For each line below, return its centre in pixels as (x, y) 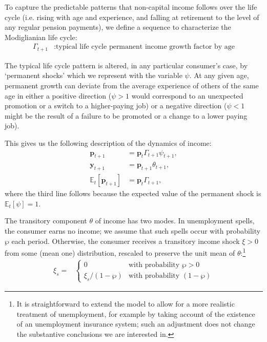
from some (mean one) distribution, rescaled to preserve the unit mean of (120, 252)
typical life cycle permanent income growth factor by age (145, 47)
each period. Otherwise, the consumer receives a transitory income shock (126, 241)
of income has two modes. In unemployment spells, (175, 221)
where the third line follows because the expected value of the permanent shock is (133, 193)
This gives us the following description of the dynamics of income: (108, 143)
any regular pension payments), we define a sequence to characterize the (118, 27)
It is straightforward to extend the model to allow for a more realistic (126, 303)
